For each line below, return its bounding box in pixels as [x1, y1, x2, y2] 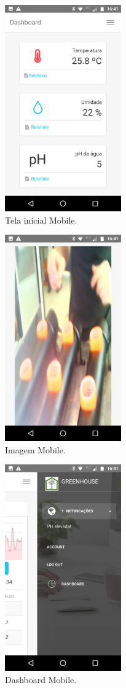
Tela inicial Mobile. [5, 213, 77, 226]
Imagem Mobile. [5, 443, 66, 456]
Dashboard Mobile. [5, 673, 77, 686]
